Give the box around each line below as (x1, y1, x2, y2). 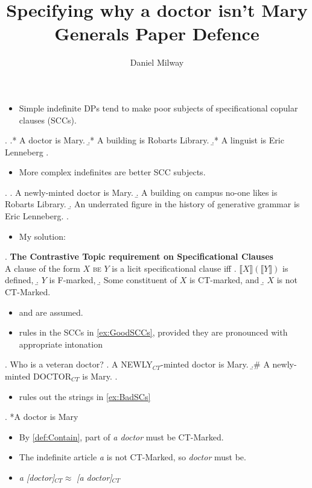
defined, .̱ (5, 274, 39, 286)
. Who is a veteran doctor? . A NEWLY (5, 358, 153, 371)
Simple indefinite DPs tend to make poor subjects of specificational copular (19, 101, 298, 114)
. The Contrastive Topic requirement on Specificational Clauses (5, 250, 273, 263)
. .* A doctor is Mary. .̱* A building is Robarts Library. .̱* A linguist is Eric (5, 134, 284, 146)
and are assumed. (19, 305, 83, 318)
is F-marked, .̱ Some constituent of (49, 274, 177, 286)
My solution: (19, 230, 66, 242)
